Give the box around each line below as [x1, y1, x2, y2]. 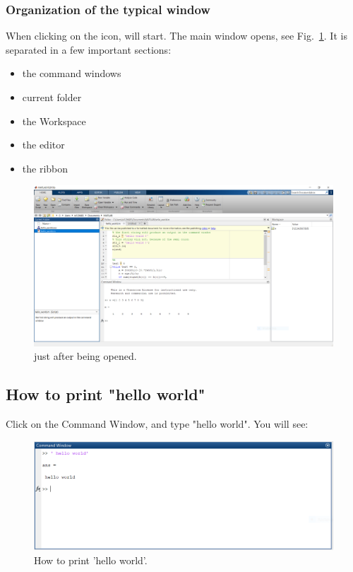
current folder [22, 90, 82, 104]
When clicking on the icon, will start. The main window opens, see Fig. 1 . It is [6, 28, 347, 43]
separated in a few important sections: [6, 42, 172, 57]
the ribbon [22, 160, 68, 175]
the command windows [22, 66, 121, 81]
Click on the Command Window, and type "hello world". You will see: [6, 416, 309, 431]
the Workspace [22, 113, 86, 128]
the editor [22, 137, 65, 152]
